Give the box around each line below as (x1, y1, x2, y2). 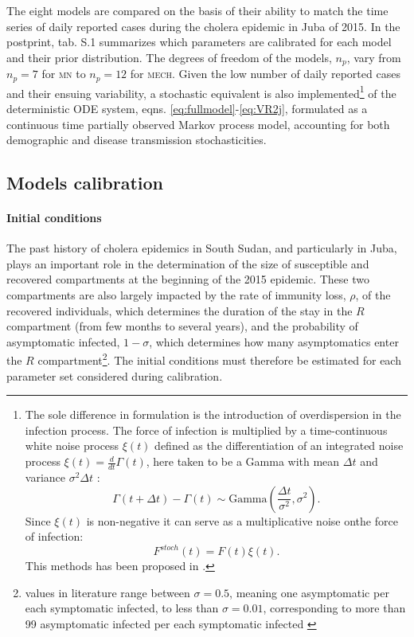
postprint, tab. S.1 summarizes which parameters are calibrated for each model (6, 33, 392, 50)
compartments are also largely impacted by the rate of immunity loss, (6, 287, 346, 303)
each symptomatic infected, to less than (25, 600, 219, 616)
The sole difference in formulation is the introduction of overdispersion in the (25, 406, 401, 423)
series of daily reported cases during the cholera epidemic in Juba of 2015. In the (6, 18, 400, 34)
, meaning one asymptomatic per (229, 584, 389, 600)
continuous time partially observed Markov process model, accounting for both (6, 115, 390, 132)
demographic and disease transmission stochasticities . (6, 131, 267, 148)
